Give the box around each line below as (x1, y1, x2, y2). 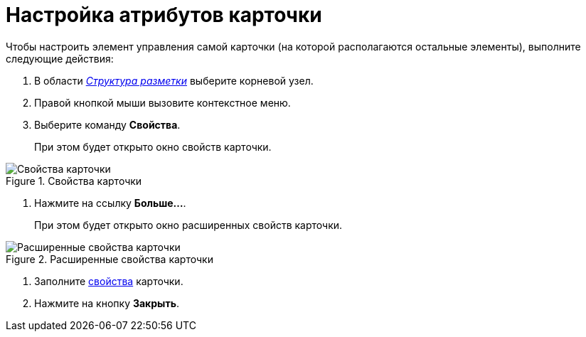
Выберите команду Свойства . (34, 118, 181, 131)
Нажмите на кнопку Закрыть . (34, 296, 179, 309)
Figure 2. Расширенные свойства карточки (6, 252, 213, 265)
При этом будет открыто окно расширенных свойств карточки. (34, 218, 343, 231)
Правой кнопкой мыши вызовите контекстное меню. (34, 96, 291, 109)
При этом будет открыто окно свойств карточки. (34, 140, 272, 153)
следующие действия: (6, 52, 114, 65)
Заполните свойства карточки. (34, 274, 183, 287)
